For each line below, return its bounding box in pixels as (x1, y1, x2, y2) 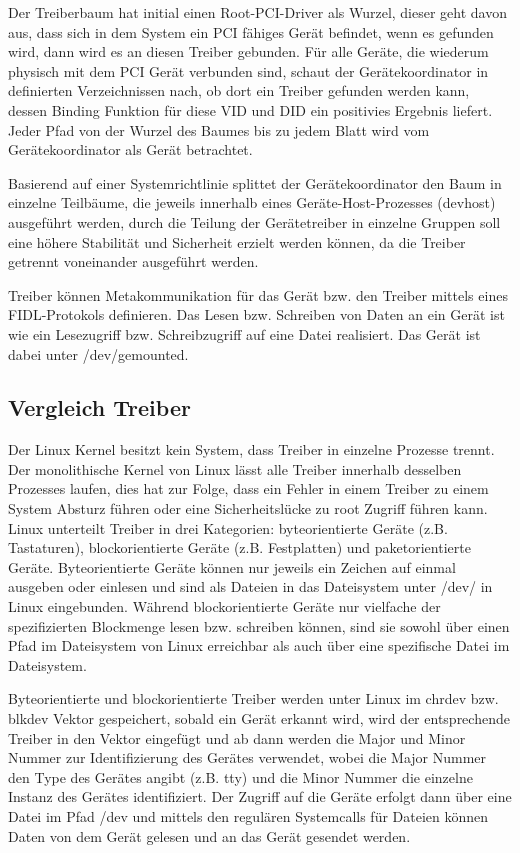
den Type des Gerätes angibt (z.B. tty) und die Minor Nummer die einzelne (8, 766, 473, 787)
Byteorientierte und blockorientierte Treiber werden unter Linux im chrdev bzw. (8, 688, 499, 709)
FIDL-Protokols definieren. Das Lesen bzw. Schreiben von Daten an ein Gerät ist (8, 304, 505, 325)
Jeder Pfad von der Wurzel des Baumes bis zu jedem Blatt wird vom (8, 119, 430, 140)
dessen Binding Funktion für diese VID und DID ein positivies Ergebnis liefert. (8, 99, 493, 120)
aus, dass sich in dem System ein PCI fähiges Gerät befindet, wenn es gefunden (8, 21, 494, 42)
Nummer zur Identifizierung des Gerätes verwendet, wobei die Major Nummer (8, 747, 487, 768)
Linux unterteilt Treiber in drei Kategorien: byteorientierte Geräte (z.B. (8, 517, 448, 538)
